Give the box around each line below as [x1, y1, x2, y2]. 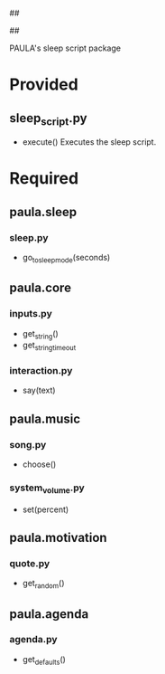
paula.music [9, 411, 81, 426]
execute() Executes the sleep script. [22, 137, 157, 147]
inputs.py [9, 308, 52, 320]
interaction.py [9, 365, 73, 377]
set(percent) [22, 504, 69, 515]
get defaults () [22, 653, 66, 667]
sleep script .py [9, 110, 87, 128]
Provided [9, 74, 78, 95]
